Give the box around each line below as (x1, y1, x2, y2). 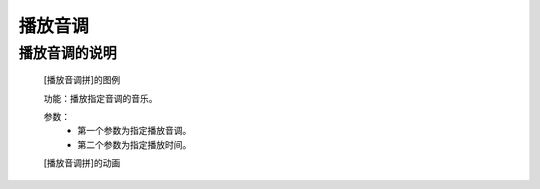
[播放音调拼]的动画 (43, 157, 121, 169)
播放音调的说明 (18, 44, 117, 62)
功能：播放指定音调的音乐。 (43, 92, 158, 104)
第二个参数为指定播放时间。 (77, 138, 192, 150)
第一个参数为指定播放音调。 (77, 125, 192, 137)
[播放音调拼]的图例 (43, 74, 121, 86)
